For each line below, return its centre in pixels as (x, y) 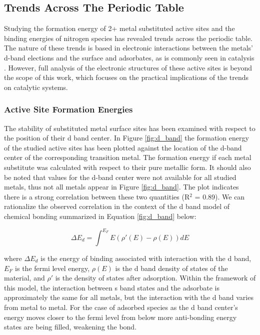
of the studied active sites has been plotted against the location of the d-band (123, 147)
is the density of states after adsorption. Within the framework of (155, 278)
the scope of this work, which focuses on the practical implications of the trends (126, 77)
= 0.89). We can (220, 196)
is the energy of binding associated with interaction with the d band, (146, 258)
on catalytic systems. (36, 87)
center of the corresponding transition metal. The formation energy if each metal (128, 157)
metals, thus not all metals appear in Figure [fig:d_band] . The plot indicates (121, 187)
